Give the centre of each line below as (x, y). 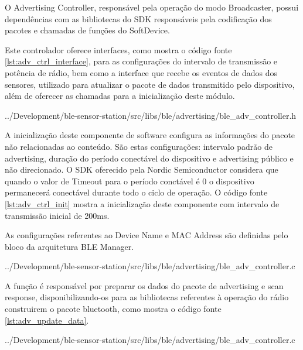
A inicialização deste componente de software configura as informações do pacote (150, 135)
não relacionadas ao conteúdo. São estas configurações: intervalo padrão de (139, 146)
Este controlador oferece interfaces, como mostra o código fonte (118, 49)
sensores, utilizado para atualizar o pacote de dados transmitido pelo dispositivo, (150, 84)
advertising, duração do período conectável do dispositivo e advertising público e (149, 158)
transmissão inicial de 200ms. (57, 215)
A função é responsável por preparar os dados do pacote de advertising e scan (144, 285)
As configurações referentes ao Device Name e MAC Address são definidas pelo (147, 235)
